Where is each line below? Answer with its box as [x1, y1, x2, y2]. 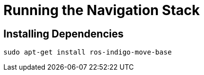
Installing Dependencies [3, 27, 124, 40]
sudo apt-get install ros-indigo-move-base [3, 48, 172, 56]
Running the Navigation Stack [3, 2, 200, 19]
